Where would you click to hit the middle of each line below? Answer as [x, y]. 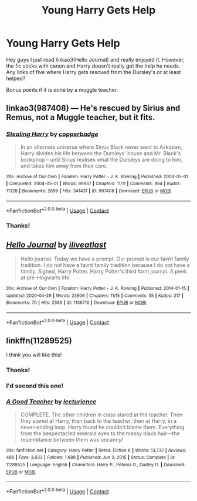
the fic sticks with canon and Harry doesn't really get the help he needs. [93, 66]
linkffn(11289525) [39, 341]
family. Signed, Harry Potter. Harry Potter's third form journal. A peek [103, 271]
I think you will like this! [34, 355]
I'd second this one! [35, 386]
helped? [16, 78]
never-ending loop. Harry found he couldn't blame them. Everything [102, 427]
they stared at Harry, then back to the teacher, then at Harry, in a [98, 420]
